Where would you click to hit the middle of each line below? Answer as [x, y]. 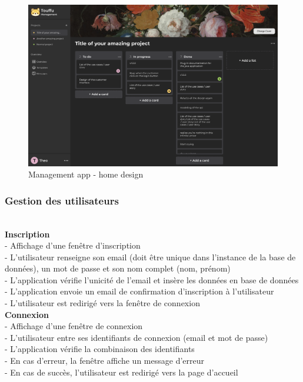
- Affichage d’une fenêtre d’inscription [73, 245]
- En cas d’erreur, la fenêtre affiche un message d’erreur [104, 361]
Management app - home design [86, 174]
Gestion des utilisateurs [62, 200]
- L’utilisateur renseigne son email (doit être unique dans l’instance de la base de [150, 257]
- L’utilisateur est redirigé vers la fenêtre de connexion [102, 303]
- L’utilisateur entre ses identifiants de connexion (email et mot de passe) [136, 337]
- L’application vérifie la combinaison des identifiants [100, 349]
